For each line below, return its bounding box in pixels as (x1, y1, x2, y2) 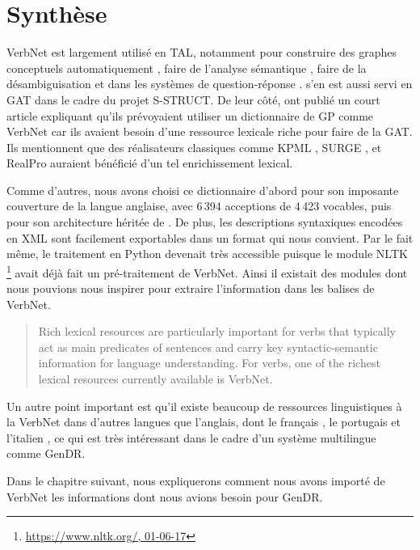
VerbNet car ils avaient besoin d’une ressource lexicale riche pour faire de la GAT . (6, 123, 413, 140)
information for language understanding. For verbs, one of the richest (38, 354, 380, 371)
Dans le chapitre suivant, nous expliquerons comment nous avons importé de (6, 472, 385, 489)
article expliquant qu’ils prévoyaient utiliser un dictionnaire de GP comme (6, 107, 374, 124)
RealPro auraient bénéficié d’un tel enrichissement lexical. (6, 154, 293, 171)
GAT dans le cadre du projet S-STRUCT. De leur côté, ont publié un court (6, 91, 380, 108)
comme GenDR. (6, 445, 86, 462)
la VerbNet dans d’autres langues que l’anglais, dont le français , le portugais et (6, 413, 401, 430)
